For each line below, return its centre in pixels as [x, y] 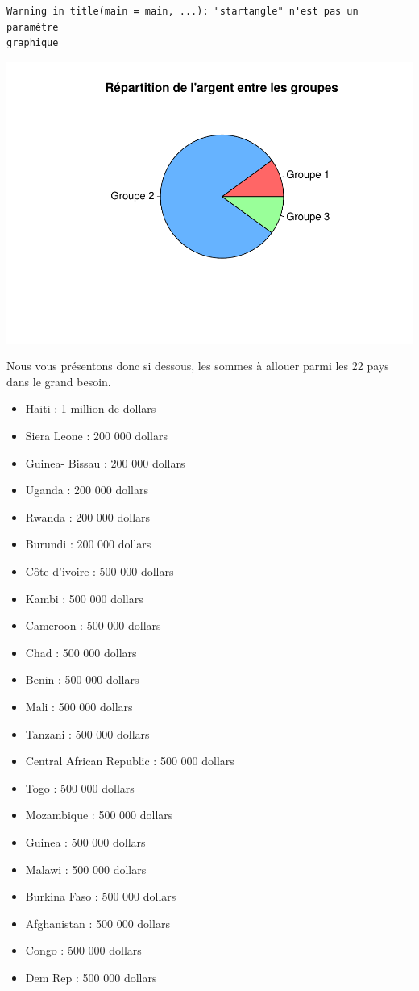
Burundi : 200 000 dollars [88, 544]
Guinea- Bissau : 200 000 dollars [105, 462]
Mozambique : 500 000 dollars [99, 815]
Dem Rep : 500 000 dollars [91, 977]
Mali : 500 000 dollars [79, 707]
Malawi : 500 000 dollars [86, 869]
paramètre [33, 27]
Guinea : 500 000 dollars [85, 841]
